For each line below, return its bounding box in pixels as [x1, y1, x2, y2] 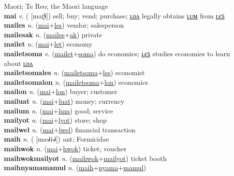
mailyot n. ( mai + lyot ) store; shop [4, 115, 107, 125]
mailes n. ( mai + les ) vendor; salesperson [4, 20, 124, 30]
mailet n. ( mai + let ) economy [4, 39, 92, 49]
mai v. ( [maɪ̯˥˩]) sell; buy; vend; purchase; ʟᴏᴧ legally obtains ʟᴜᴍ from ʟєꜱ [4, 10, 225, 20]
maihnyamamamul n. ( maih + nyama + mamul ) [4, 162, 146, 173]
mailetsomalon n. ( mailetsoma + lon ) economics [4, 77, 148, 87]
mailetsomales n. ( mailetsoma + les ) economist [4, 67, 145, 78]
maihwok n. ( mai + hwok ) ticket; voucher [4, 143, 127, 153]
